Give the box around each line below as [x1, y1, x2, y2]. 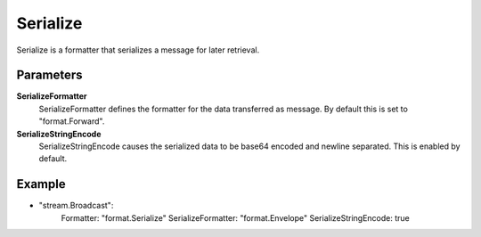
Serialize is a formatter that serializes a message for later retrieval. [16, 45, 260, 55]
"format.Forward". [38, 116, 105, 127]
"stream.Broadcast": [38, 200, 114, 211]
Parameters [16, 68, 83, 83]
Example [16, 176, 66, 192]
